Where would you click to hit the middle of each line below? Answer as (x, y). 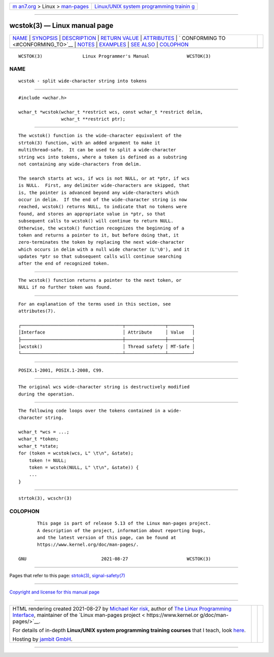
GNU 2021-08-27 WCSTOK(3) (115, 559)
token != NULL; (48, 460)
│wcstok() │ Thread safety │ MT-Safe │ (107, 346)
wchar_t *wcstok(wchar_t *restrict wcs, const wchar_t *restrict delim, (111, 112)
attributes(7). (37, 311)
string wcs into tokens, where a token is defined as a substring (103, 157)
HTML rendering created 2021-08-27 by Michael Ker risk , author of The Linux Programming (122, 609)
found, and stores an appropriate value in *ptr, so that (92, 214)
